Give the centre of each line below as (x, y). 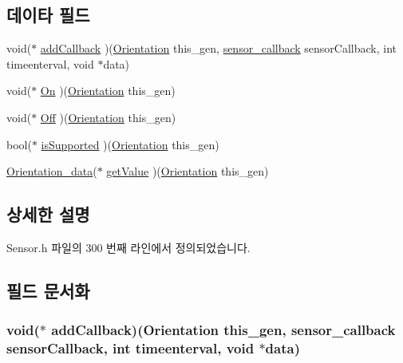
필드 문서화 (48, 290)
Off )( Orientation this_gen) (108, 117)
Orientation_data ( (52, 171)
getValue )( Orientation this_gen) (188, 171)
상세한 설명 (48, 214)
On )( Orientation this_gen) (108, 91)
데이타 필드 (48, 15)
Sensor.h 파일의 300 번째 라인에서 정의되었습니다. (128, 247)
